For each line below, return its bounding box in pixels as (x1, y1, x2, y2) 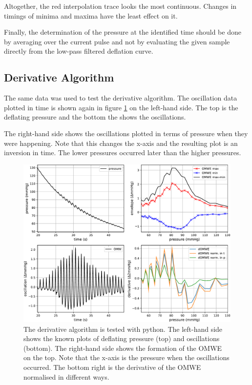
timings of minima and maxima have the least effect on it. (4, 10, 178, 20)
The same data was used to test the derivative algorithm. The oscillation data (4, 93, 237, 103)
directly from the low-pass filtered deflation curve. (4, 46, 153, 56)
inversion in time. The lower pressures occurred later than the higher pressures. (4, 147, 241, 158)
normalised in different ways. (23, 371, 109, 382)
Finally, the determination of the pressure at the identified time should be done (4, 27, 241, 37)
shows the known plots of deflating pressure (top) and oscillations (23, 333, 220, 344)
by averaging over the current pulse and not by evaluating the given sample (4, 36, 230, 46)
